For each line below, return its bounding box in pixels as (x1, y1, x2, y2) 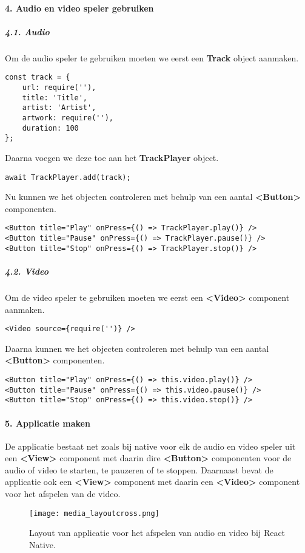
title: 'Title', (22, 93, 88, 102)
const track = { (5, 73, 70, 82)
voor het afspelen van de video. (5, 487, 121, 500)
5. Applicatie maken (5, 416, 90, 429)
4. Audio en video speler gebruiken (5, 1, 154, 14)
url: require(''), (22, 83, 96, 92)
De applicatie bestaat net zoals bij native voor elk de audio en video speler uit (5, 439, 296, 452)
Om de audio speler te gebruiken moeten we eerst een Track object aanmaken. (5, 51, 299, 64)
